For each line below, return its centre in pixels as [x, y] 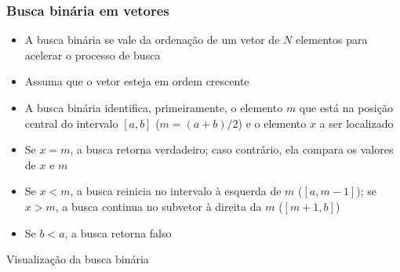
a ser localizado [356, 123]
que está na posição [346, 107]
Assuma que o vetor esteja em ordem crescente [137, 81]
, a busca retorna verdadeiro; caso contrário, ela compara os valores [232, 149]
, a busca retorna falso [118, 232]
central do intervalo [71, 123]
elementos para [331, 40]
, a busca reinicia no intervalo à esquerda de [176, 191]
